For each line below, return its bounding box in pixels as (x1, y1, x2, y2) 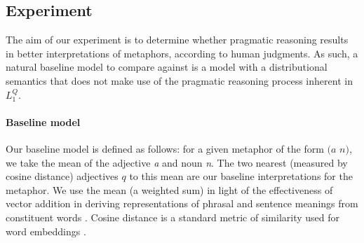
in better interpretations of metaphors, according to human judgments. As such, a (6, 46, 358, 60)
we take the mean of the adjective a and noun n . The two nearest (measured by (6, 155, 348, 169)
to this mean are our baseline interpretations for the (129, 169, 353, 183)
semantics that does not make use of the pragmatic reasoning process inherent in (6, 73, 353, 88)
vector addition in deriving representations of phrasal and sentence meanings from (6, 196, 358, 211)
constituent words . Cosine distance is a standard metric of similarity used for (6, 209, 340, 224)
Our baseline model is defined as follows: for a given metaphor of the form (6, 141, 324, 155)
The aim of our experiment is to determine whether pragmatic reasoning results (6, 32, 349, 47)
